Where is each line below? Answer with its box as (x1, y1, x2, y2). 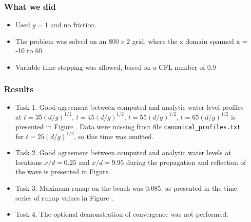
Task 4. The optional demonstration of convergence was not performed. (15, 209, 229, 219)
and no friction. (50, 20, 97, 30)
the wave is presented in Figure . (15, 166, 113, 177)
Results (4, 82, 34, 95)
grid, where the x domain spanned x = (132, 36, 248, 46)
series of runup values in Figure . (15, 192, 114, 202)
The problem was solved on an (15, 36, 107, 46)
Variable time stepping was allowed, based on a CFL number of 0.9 (15, 62, 216, 72)
